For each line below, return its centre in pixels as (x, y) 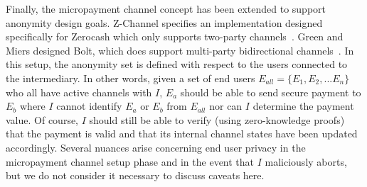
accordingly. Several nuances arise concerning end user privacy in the (156, 147)
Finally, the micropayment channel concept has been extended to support (166, 8)
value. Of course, (42, 119)
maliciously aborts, (306, 161)
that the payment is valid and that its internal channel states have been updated (182, 134)
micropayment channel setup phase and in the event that (130, 161)
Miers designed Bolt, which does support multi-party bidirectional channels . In (180, 50)
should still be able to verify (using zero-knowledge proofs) (217, 119)
